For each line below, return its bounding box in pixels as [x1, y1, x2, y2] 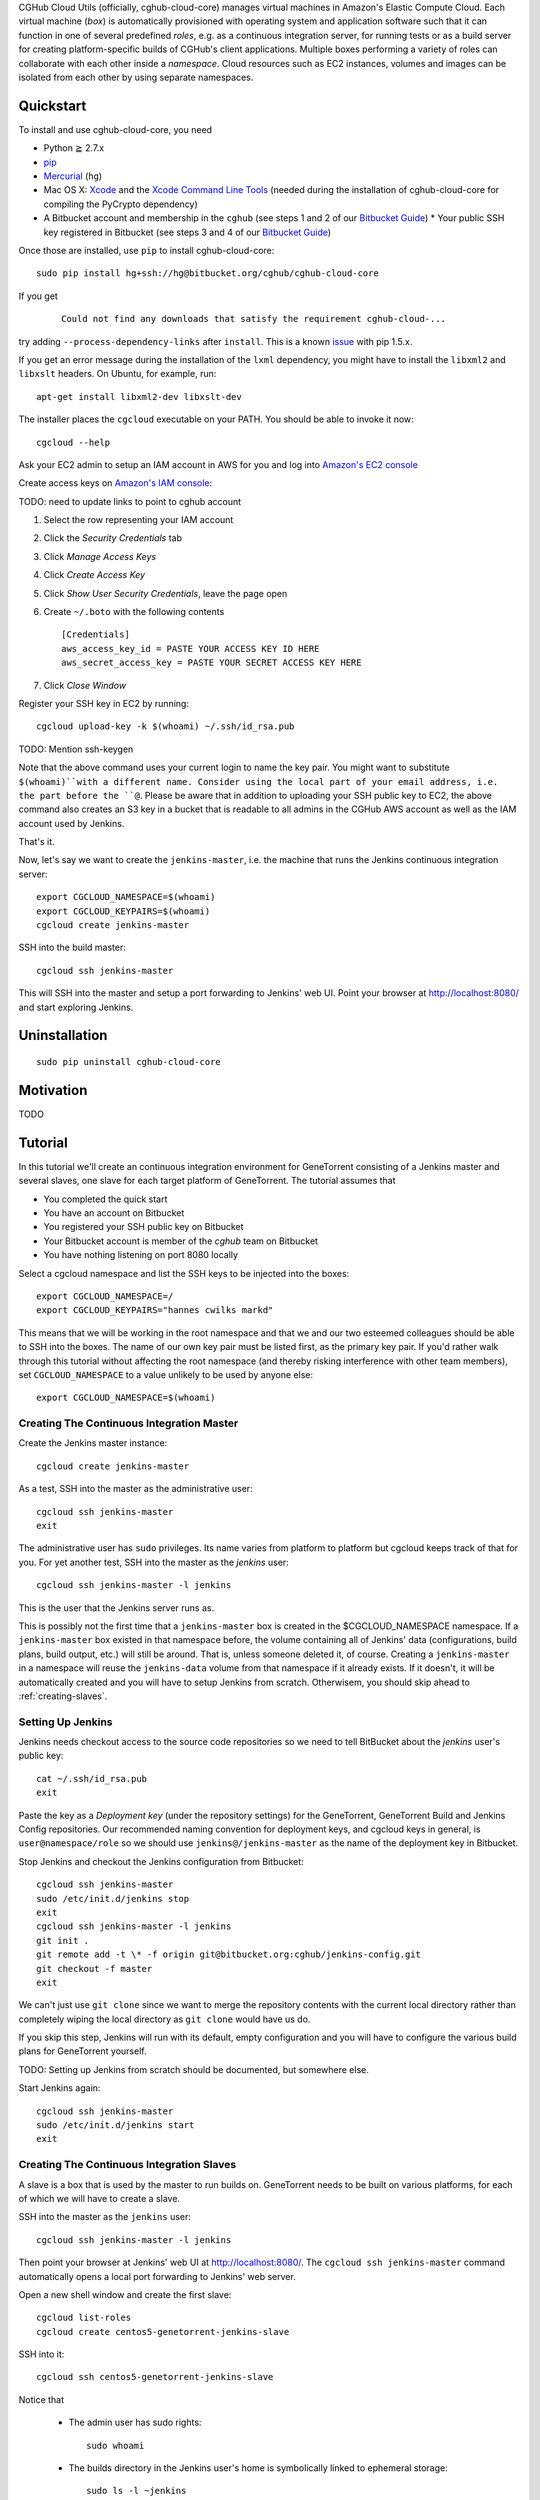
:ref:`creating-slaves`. [18, 1690, 108, 1702]
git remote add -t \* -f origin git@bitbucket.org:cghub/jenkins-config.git [36, 1949, 422, 1960]
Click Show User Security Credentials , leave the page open [43, 587, 288, 599]
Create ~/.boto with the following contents [43, 606, 225, 618]
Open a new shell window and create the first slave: [18, 2288, 232, 2300]
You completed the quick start [43, 1193, 168, 1205]
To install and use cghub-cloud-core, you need [18, 123, 213, 135]
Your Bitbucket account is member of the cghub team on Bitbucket [43, 1235, 319, 1247]
